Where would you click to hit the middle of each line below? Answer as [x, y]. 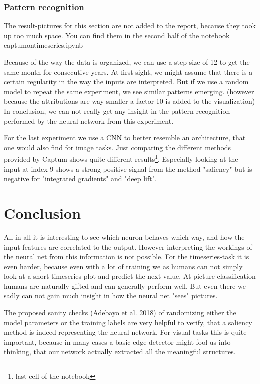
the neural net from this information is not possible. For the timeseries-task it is [127, 257]
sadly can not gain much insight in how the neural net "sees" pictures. [111, 296]
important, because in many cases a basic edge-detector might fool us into [117, 342]
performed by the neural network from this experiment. [89, 120]
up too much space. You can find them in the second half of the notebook [117, 35]
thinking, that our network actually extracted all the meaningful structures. [120, 352]
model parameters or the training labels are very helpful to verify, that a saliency [128, 322]
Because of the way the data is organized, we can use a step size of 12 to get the [127, 62]
